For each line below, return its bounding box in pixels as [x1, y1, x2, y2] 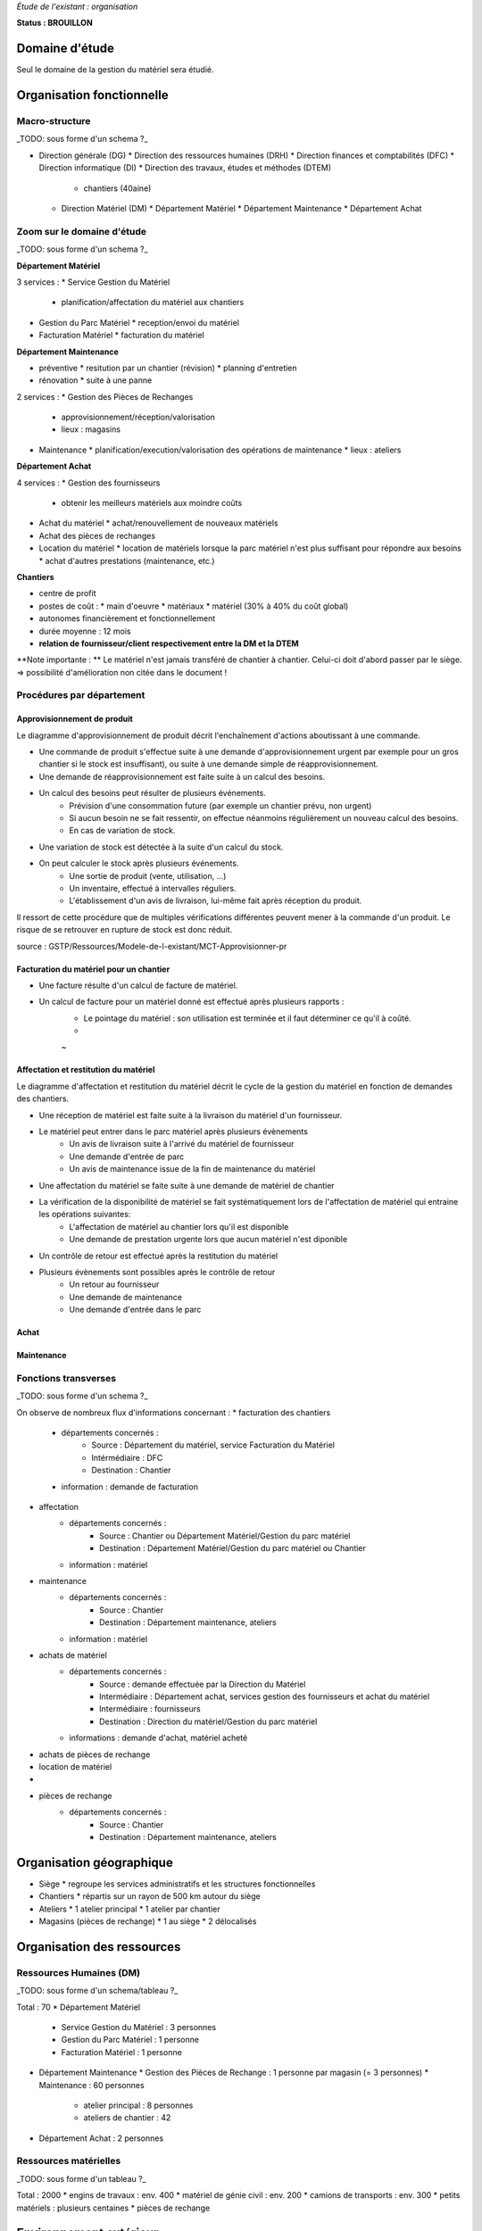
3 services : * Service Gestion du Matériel [16, 277, 170, 287]
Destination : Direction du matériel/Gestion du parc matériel [99, 1716, 318, 1727]
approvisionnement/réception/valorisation [61, 411, 216, 423]
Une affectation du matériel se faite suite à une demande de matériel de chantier [38, 1180, 335, 1190]
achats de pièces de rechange [38, 1749, 151, 1760]
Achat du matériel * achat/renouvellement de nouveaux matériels [38, 518, 278, 528]
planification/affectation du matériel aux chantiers [61, 297, 245, 308]
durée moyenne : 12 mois [38, 626, 131, 636]
